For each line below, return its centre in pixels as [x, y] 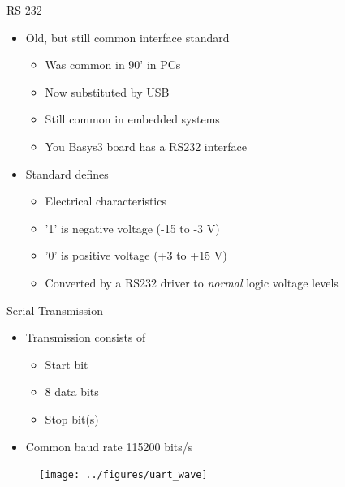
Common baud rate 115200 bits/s [109, 446]
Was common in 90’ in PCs [113, 65]
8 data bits [72, 392]
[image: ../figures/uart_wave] [123, 475]
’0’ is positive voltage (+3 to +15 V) [136, 255]
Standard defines [67, 173]
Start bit [67, 364]
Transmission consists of [86, 337]
